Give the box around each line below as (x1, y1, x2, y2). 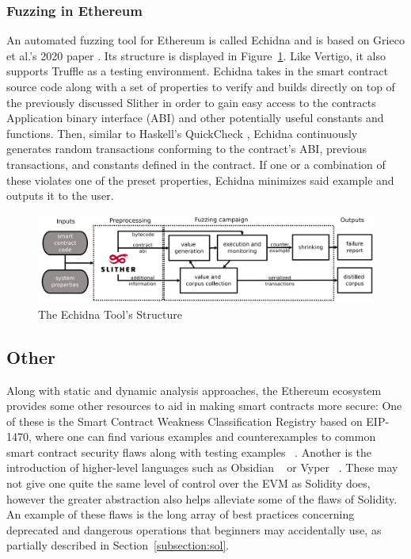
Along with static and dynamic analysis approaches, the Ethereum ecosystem (6, 381, 382, 398)
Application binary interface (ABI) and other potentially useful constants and (6, 109, 384, 126)
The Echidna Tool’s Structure (38, 305, 182, 322)
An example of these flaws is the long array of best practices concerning (6, 506, 355, 523)
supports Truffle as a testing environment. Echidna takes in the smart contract (6, 63, 388, 79)
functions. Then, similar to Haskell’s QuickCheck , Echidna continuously (6, 124, 358, 141)
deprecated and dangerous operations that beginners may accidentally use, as (6, 521, 382, 538)
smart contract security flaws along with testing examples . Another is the (6, 443, 372, 460)
